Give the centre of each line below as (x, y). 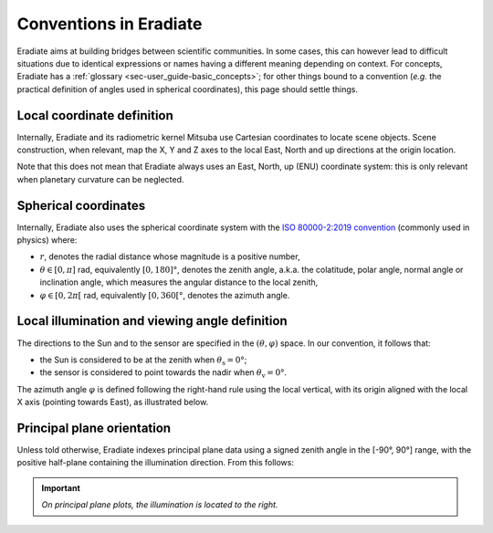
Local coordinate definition (95, 115)
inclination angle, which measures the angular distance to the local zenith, (179, 282)
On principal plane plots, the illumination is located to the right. (160, 505)
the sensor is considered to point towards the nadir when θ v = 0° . (163, 374)
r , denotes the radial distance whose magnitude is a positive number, (170, 256)
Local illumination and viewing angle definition (152, 321)
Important (61, 487)
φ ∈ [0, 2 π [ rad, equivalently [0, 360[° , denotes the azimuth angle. (165, 295)
